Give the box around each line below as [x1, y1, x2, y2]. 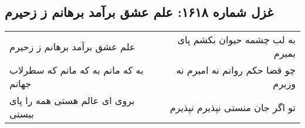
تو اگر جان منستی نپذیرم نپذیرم [170, 100, 296, 114]
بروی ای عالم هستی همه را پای [9, 94, 135, 108]
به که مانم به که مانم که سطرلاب [9, 63, 144, 77]
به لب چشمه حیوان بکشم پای [177, 33, 296, 47]
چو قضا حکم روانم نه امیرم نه [176, 63, 296, 77]
